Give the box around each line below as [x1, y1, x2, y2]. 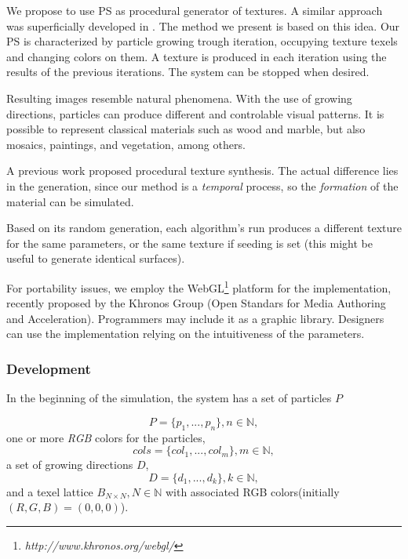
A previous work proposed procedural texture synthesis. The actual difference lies [6, 162, 399, 179]
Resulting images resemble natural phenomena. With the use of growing [6, 89, 352, 106]
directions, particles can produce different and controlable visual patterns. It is [6, 105, 384, 122]
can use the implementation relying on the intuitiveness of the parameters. [6, 325, 365, 342]
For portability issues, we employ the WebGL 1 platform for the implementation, [6, 277, 392, 296]
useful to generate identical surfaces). [6, 250, 185, 267]
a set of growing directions [6, 456, 133, 473]
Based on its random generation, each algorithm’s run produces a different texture [6, 220, 402, 236]
